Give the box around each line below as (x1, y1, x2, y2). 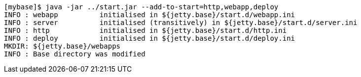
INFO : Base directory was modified (4, 50, 145, 58)
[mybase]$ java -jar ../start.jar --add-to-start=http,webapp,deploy (4, 3, 279, 11)
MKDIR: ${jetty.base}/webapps (4, 42, 121, 50)
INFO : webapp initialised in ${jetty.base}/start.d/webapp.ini (4, 11, 295, 19)
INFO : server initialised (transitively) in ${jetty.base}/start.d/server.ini (4, 19, 358, 26)
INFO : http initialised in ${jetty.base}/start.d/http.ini (4, 26, 287, 34)
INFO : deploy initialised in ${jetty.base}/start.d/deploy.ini (4, 34, 295, 42)
